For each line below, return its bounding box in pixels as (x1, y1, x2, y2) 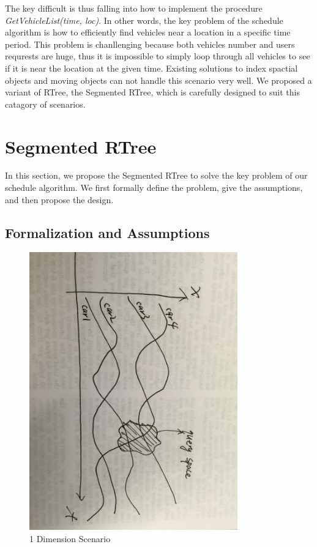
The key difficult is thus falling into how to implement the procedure (5, 2, 263, 14)
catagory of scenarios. (5, 97, 86, 110)
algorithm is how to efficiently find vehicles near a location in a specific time (5, 26, 291, 39)
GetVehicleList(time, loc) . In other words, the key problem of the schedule (5, 13, 283, 26)
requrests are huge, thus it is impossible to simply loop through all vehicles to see (5, 50, 310, 62)
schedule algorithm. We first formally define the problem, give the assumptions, (5, 181, 303, 194)
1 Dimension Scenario (29, 532, 111, 545)
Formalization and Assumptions (5, 223, 210, 242)
